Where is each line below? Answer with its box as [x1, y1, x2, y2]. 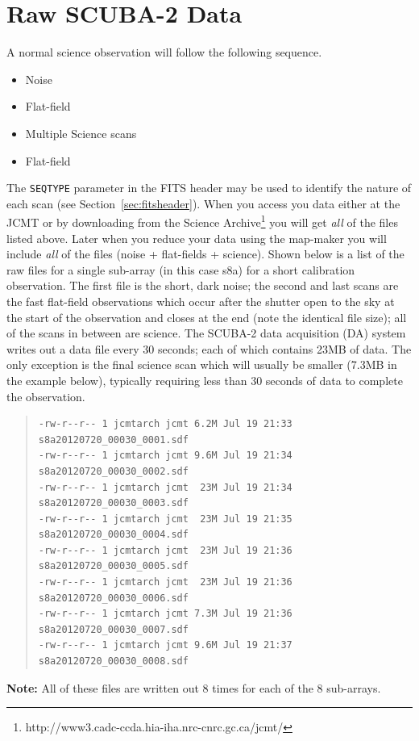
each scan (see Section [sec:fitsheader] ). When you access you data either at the [6, 195, 400, 211]
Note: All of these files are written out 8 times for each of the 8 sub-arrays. [6, 679, 381, 696]
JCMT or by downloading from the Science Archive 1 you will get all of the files [6, 211, 398, 230]
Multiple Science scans [25, 124, 137, 141]
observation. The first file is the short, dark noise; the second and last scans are [6, 277, 399, 294]
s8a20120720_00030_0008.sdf [38, 655, 189, 668]
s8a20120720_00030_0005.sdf [38, 560, 189, 572]
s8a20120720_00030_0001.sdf [38, 433, 189, 446]
